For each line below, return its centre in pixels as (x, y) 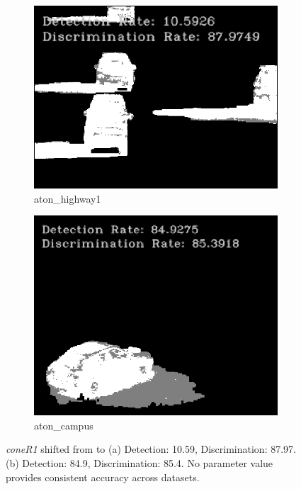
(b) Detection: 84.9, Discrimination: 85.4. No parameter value (140, 463)
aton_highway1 (68, 198)
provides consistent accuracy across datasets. (103, 477)
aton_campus (64, 425)
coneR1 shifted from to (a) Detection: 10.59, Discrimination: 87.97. (151, 449)
